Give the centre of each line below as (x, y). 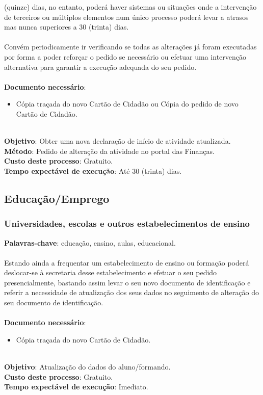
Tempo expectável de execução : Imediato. (76, 387)
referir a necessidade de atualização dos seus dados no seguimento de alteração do (131, 292)
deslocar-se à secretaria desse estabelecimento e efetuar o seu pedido (111, 272)
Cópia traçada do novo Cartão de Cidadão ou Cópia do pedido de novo (127, 104)
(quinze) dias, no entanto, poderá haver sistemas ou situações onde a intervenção (130, 7)
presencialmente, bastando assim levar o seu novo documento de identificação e (127, 282)
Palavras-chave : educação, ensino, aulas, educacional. (90, 242)
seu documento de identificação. (54, 302)
